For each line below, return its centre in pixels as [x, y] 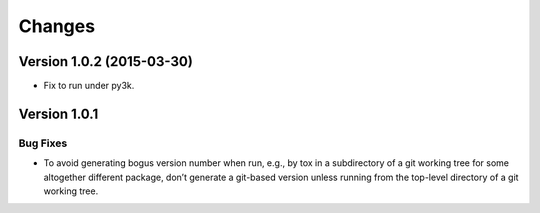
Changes [56, 26]
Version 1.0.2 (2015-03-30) [106, 61]
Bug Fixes [43, 143]
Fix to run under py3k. [89, 86]
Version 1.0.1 [58, 113]
